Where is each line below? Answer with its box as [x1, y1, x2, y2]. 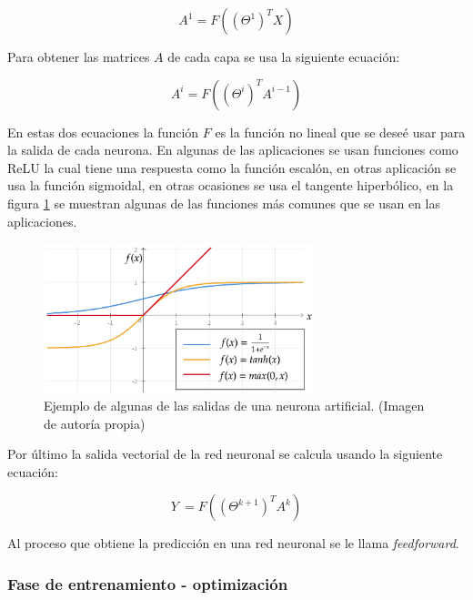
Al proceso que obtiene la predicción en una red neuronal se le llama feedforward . [7, 534, 459, 553]
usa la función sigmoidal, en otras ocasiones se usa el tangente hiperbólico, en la [7, 176, 454, 195]
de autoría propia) [44, 413, 146, 432]
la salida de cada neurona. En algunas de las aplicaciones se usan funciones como [7, 140, 458, 159]
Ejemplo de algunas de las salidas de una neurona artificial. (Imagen [44, 395, 425, 414]
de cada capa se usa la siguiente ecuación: [167, 47, 400, 66]
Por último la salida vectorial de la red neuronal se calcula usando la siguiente [7, 444, 443, 463]
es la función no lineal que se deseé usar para [215, 122, 466, 141]
